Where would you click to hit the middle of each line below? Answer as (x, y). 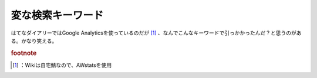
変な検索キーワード (57, 15)
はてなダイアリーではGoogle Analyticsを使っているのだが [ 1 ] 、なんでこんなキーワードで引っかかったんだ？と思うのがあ (156, 33)
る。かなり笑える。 (34, 40)
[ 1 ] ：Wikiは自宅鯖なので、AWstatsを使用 (62, 65)
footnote (24, 53)
